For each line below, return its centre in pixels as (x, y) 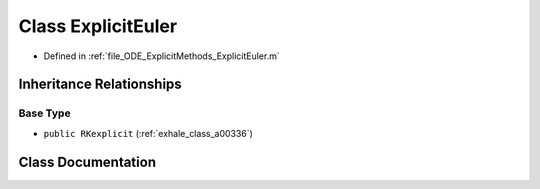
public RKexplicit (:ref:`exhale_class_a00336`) (148, 133)
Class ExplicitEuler (98, 26)
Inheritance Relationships (100, 84)
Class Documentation (87, 161)
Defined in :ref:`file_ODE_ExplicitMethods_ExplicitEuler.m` (161, 56)
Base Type (44, 113)
